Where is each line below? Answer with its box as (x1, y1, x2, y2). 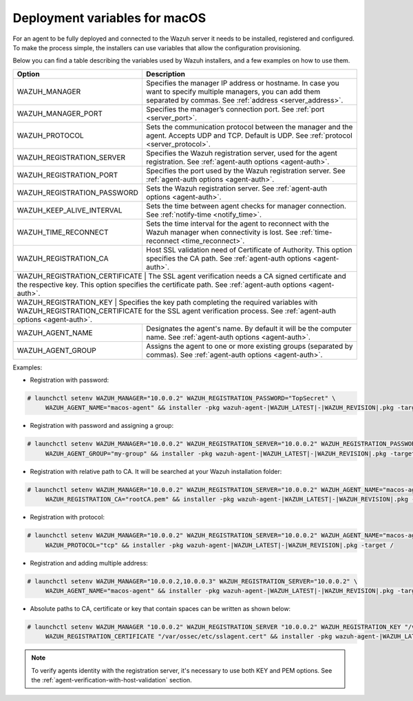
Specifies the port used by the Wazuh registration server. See (145, 166, 346, 175)
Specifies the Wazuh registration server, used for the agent (145, 148, 337, 158)
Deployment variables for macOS (12, 10, 206, 25)
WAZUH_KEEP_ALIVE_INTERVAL (17, 205, 123, 215)
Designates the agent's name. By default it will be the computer (145, 323, 352, 333)
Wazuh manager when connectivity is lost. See (145, 227, 299, 237)
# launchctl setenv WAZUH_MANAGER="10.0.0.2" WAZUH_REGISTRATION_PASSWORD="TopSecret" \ (27, 394, 337, 402)
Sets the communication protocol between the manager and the (145, 122, 353, 131)
